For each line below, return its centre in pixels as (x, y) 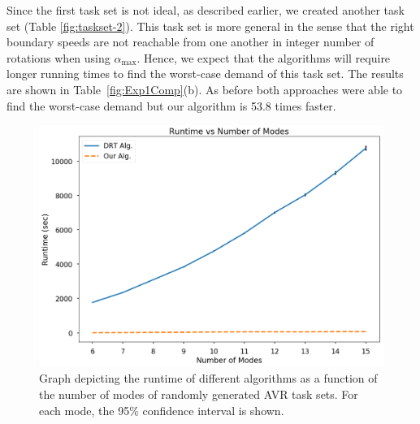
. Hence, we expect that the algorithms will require (264, 57)
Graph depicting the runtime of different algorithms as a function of (208, 378)
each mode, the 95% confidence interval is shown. (162, 410)
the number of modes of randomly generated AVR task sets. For (199, 394)
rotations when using (58, 57)
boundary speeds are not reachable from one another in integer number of (191, 42)
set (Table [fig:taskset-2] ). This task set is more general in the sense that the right (210, 26)
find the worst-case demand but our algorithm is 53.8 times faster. (171, 105)
